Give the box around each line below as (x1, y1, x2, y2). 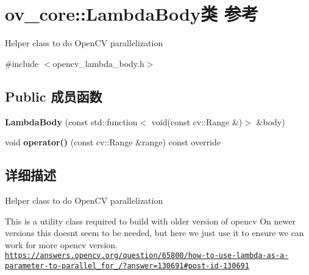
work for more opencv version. (5, 238, 118, 251)
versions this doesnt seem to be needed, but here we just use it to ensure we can (5, 226, 304, 239)
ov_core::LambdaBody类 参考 (5, 1, 258, 26)
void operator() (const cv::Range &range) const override (5, 136, 221, 148)
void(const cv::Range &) (151, 115, 243, 128)
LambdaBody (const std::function (5, 115, 138, 128)
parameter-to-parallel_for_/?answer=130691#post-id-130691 (5, 261, 249, 270)
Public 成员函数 (5, 86, 102, 105)
